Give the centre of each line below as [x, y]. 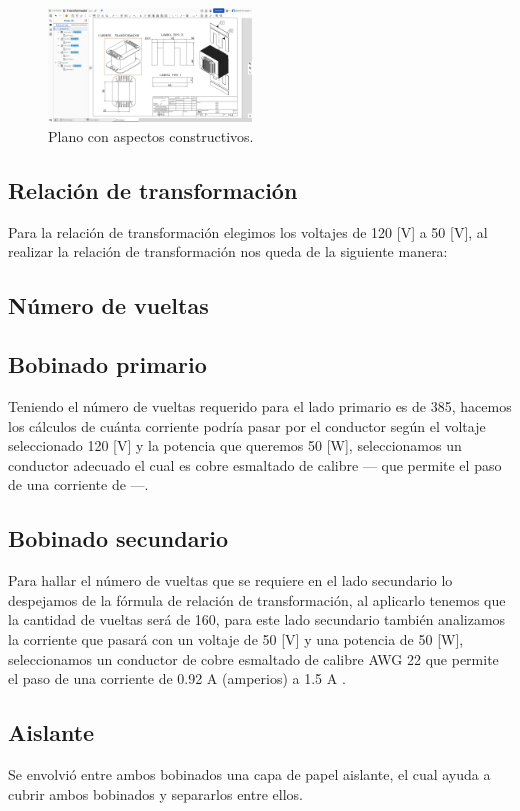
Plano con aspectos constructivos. [151, 136]
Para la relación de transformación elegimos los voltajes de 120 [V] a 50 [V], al [248, 231]
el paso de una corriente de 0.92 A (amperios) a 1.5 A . [177, 678]
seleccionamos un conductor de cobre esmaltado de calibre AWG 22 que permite [253, 658]
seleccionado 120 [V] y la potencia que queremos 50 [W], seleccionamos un [235, 445]
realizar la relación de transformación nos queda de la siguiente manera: [228, 251]
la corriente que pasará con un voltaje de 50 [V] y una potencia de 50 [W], [236, 638]
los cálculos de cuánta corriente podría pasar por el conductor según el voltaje [247, 425]
